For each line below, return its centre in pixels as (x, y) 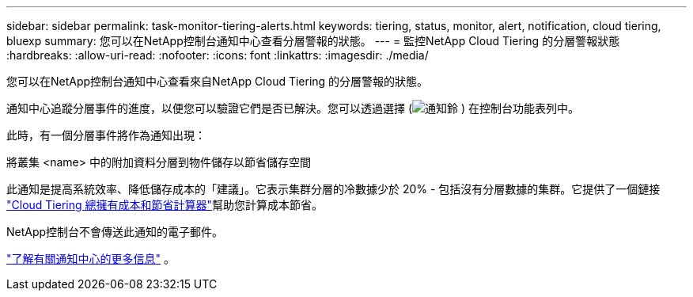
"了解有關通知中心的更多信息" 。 (91, 259)
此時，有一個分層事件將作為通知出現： (106, 135)
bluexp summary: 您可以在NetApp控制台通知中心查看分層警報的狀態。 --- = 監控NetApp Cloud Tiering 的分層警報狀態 (313, 41)
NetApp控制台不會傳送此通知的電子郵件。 (115, 232)
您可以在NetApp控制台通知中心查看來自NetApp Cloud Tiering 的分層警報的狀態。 (218, 81)
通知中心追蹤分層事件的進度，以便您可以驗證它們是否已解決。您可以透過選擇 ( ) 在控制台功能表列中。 (293, 108)
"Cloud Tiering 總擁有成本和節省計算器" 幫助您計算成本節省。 (165, 205)
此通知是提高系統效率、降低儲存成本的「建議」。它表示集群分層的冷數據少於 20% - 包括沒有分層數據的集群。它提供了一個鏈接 (333, 189)
